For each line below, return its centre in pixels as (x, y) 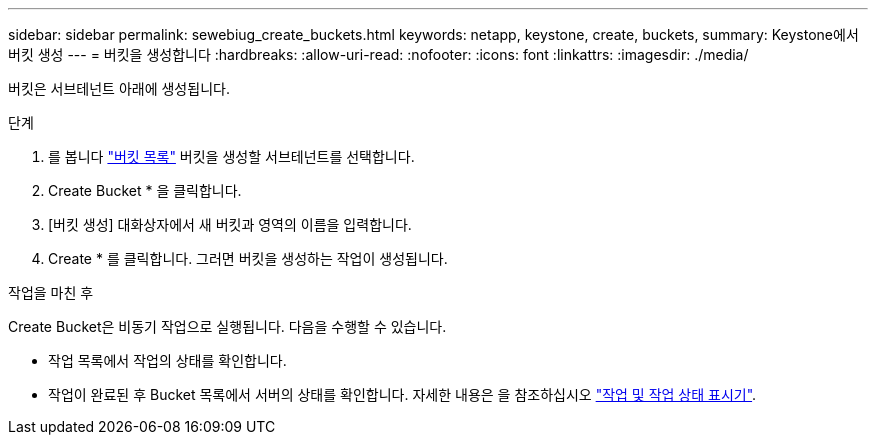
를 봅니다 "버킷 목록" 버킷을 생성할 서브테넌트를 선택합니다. (231, 156)
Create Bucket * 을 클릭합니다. (145, 190)
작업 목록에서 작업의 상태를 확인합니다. (167, 360)
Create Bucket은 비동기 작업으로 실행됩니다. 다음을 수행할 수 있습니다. (227, 326)
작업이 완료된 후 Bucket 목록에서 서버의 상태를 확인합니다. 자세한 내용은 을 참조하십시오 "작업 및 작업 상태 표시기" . (402, 394)
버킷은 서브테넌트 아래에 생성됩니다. (119, 88)
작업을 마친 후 (51, 292)
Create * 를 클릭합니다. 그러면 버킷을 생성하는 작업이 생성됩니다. (248, 258)
